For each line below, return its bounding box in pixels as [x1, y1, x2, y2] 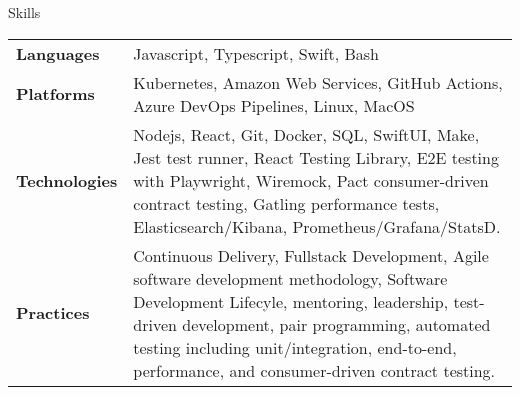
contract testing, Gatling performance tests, [133, 191, 440, 215]
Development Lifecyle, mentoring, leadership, [133, 289, 449, 313]
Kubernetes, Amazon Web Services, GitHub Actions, [133, 70, 503, 94]
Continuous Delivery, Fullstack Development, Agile [133, 243, 489, 267]
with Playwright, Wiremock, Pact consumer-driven [133, 168, 489, 192]
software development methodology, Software [133, 266, 448, 290]
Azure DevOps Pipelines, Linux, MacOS [133, 93, 415, 117]
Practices [16, 301, 90, 325]
